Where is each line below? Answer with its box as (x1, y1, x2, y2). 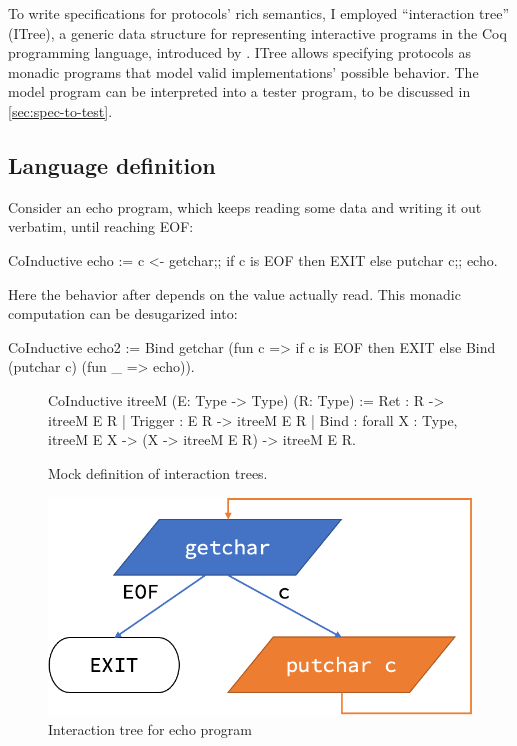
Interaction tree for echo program (48, 718, 252, 739)
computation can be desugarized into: (8, 303, 238, 324)
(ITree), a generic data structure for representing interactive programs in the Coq (8, 22, 507, 43)
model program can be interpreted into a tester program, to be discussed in (8, 81, 471, 102)
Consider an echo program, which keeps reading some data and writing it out (8, 196, 482, 217)
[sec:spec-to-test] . (8, 100, 113, 121)
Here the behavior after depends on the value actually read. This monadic (8, 283, 461, 304)
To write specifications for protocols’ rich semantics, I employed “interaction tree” (8, 3, 510, 23)
